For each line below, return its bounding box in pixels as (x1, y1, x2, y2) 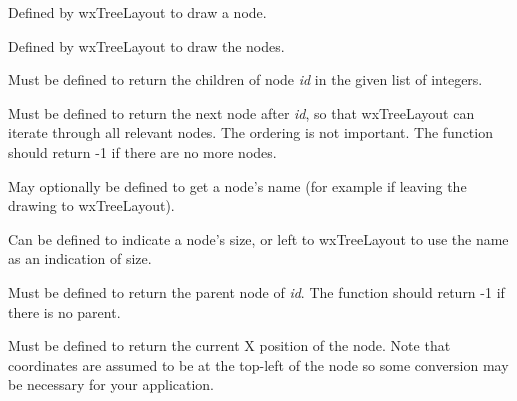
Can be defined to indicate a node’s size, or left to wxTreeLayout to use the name (8, 228, 509, 249)
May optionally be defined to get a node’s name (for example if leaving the (8, 175, 467, 196)
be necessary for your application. (8, 374, 215, 395)
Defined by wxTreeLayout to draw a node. (8, 2, 267, 22)
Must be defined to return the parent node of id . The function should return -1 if (8, 281, 505, 302)
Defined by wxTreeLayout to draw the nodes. (8, 35, 285, 56)
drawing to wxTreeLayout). (8, 195, 175, 216)
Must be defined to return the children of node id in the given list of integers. (8, 69, 483, 90)
